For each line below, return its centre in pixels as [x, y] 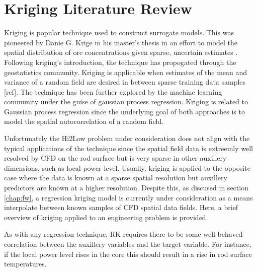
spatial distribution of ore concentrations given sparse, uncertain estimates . [121, 52]
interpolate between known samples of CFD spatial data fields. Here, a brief [121, 207]
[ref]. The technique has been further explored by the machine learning [113, 91]
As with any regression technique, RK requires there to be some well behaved [123, 234]
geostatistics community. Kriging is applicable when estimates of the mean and [126, 72]
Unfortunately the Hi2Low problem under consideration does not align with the [127, 138]
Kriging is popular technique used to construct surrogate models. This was [119, 32]
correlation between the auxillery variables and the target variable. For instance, [128, 244]
